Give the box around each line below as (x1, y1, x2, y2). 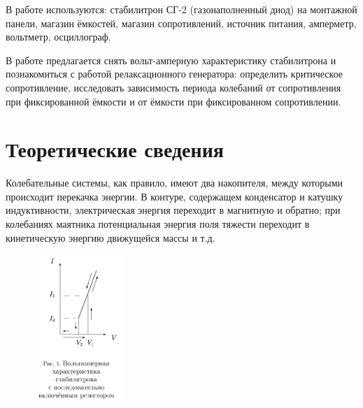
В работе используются (6, 6, 104, 15)
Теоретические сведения (6, 135, 224, 163)
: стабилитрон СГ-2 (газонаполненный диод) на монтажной (104, 2, 357, 16)
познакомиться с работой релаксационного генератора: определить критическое (6, 66, 343, 81)
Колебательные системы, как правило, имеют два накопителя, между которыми (6, 175, 343, 190)
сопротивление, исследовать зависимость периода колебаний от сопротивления (6, 80, 341, 94)
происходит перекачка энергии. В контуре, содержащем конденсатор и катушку (6, 189, 343, 203)
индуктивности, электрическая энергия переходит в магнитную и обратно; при (6, 203, 341, 217)
